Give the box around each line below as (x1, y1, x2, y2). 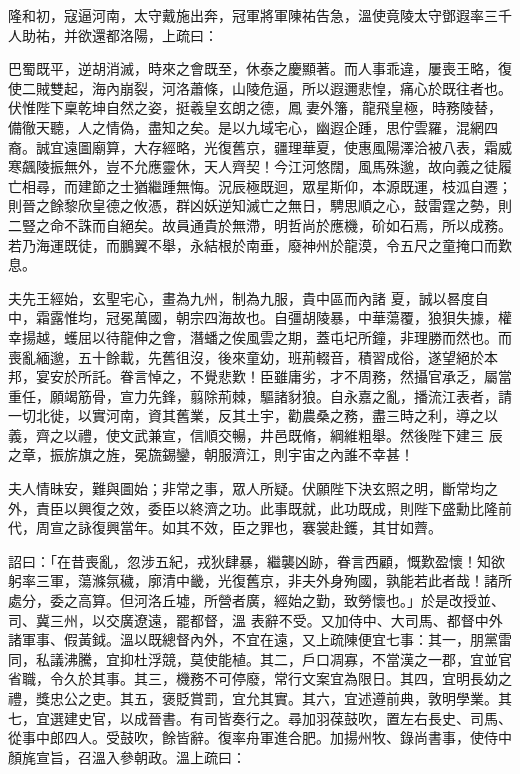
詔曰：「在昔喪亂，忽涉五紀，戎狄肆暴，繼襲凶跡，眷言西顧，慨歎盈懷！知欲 (8, 550, 505, 571)
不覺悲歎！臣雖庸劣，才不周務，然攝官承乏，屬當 (189, 366, 512, 387)
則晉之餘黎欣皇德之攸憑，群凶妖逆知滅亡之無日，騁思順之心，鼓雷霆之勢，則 (8, 195, 512, 216)
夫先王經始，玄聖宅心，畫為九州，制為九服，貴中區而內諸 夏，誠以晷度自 (8, 287, 489, 308)
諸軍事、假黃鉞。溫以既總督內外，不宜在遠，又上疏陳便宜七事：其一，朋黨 (8, 629, 498, 650)
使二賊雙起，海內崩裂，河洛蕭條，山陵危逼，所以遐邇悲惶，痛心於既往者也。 (8, 77, 512, 98)
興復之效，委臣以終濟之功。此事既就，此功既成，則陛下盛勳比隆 (77, 497, 498, 518)
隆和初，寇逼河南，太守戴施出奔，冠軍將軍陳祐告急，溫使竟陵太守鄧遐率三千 (8, 5, 512, 25)
